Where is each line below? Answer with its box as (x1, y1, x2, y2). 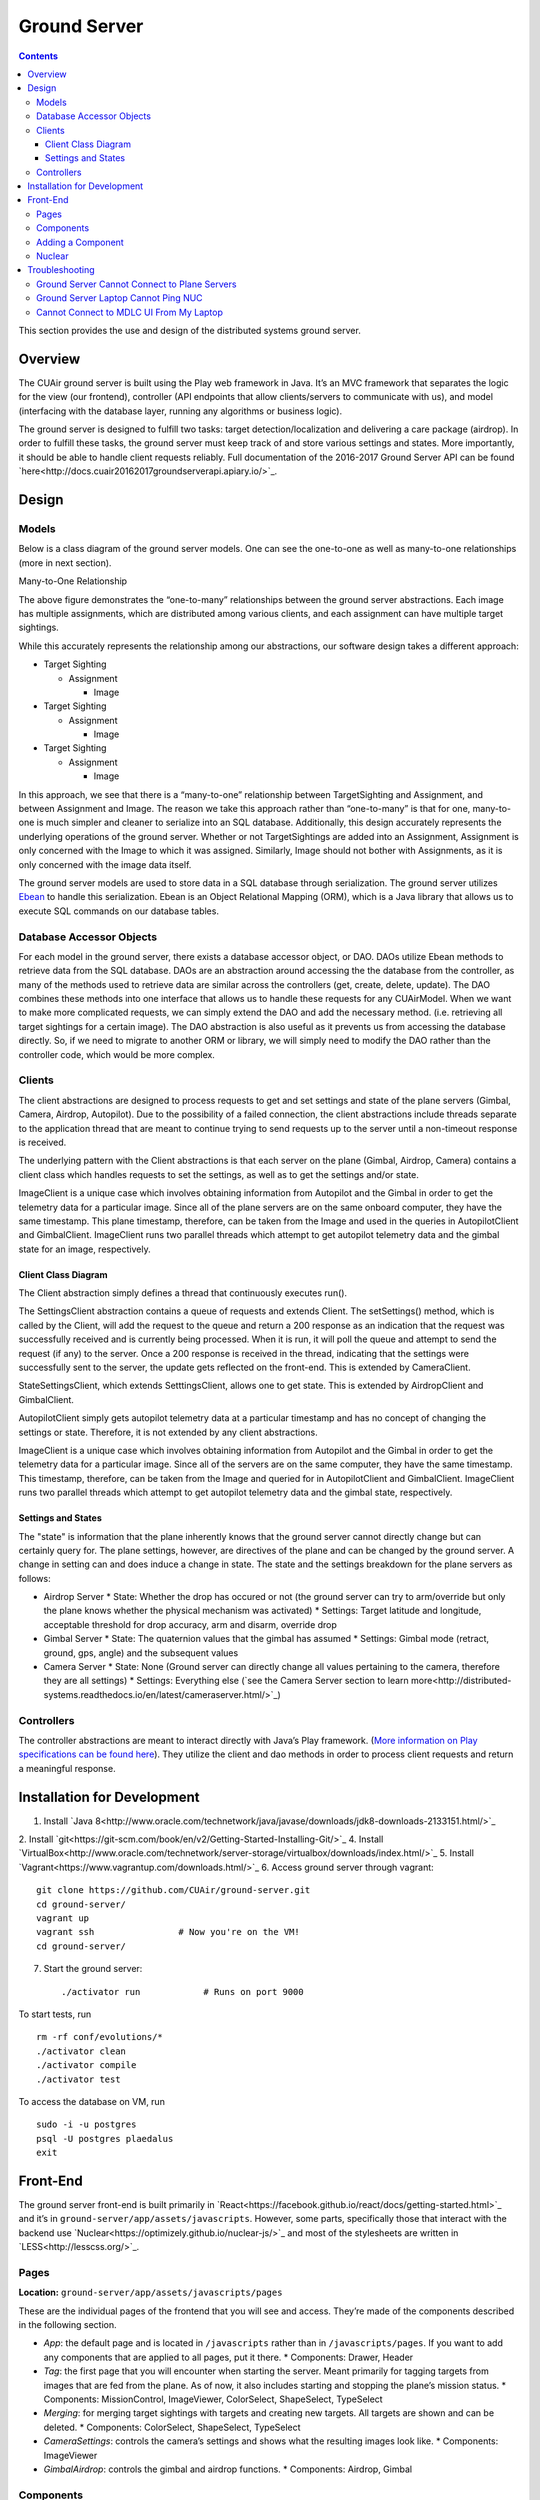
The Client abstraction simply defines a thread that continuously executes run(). (18, 1287, 348, 1299)
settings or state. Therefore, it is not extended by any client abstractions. (18, 1426, 319, 1438)
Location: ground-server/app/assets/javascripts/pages (18, 2286, 283, 2299)
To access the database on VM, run (18, 2095, 165, 2107)
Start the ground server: (43, 1963, 143, 1975)
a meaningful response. (18, 1762, 116, 1774)
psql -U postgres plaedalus (36, 2133, 174, 2144)
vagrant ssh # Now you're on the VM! (36, 1926, 300, 1938)
